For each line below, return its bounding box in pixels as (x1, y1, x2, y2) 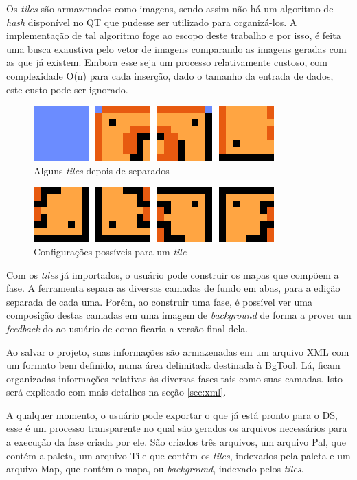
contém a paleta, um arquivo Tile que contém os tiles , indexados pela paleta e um (6, 448, 351, 462)
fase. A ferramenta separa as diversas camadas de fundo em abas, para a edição (6, 281, 341, 295)
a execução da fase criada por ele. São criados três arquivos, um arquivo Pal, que (6, 435, 346, 449)
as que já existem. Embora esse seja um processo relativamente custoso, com (6, 55, 327, 69)
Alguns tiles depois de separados (34, 163, 170, 177)
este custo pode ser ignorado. (6, 82, 128, 96)
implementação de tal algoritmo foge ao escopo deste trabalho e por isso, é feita (6, 28, 341, 43)
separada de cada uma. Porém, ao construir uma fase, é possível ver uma (6, 294, 313, 308)
